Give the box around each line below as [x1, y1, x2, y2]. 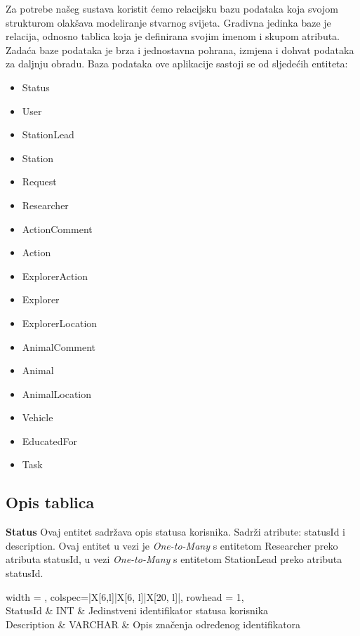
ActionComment [22, 221, 93, 236]
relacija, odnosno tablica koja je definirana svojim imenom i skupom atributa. [6, 29, 340, 44]
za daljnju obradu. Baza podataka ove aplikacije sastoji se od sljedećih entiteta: [6, 56, 348, 71]
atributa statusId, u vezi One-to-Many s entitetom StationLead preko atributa [6, 552, 342, 567]
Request [22, 174, 57, 189]
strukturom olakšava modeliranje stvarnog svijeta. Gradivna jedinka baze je [6, 15, 331, 29]
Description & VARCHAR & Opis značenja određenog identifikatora [6, 616, 301, 631]
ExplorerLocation [22, 315, 98, 330]
